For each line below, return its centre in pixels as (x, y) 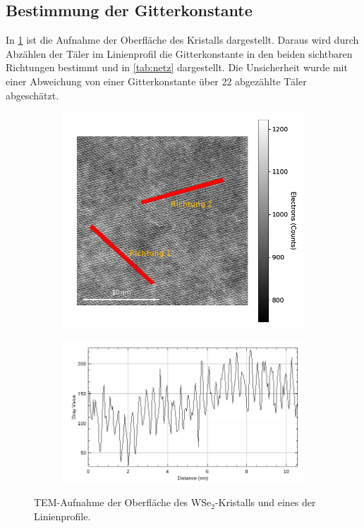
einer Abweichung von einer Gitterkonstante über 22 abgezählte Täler (156, 81)
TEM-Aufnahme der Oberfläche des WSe (123, 502)
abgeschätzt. (32, 95)
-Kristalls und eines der (265, 502)
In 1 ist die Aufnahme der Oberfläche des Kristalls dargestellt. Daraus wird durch (182, 40)
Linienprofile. (62, 516)
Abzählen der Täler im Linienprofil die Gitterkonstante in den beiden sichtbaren (179, 53)
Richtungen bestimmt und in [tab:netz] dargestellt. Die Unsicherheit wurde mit (177, 67)
